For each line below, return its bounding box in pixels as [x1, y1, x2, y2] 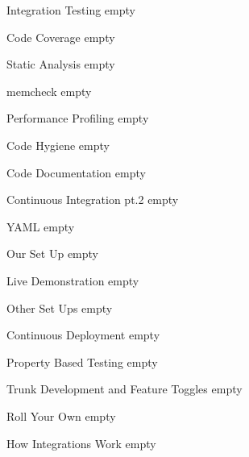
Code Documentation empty [6, 164, 146, 181]
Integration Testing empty [6, 2, 135, 18]
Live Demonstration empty [6, 272, 139, 289]
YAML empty [6, 218, 75, 235]
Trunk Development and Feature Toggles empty [6, 380, 243, 397]
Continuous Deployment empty [6, 326, 160, 343]
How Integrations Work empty [6, 434, 156, 451]
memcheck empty [6, 82, 92, 99]
